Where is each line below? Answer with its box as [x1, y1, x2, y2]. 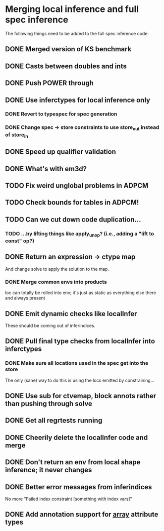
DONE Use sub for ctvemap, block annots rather [5, 392, 157, 400]
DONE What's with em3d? [5, 164, 87, 173]
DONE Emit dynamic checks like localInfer [5, 310, 137, 318]
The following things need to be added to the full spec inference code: [5, 30, 149, 36]
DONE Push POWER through [5, 79, 94, 88]
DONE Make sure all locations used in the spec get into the [5, 360, 149, 367]
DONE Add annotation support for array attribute [5, 510, 159, 519]
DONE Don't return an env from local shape [5, 458, 141, 466]
